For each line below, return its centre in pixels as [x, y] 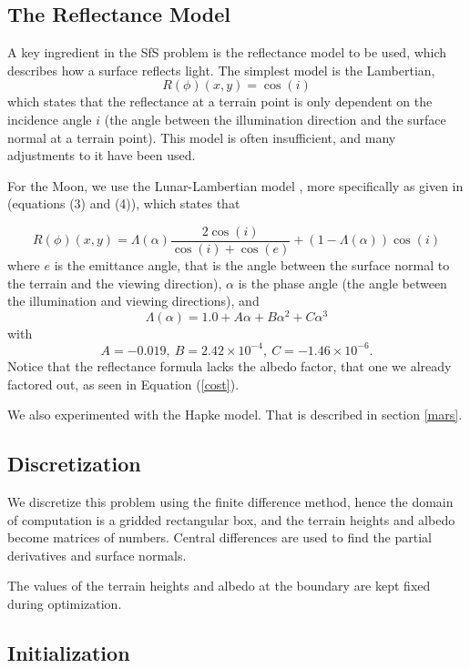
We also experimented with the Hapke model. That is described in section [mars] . [235, 415]
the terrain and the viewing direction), [115, 283]
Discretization [74, 464]
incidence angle [50, 119]
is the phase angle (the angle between [342, 283]
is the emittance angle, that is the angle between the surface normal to [252, 265]
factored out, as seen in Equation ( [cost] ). [123, 384]
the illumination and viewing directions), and [133, 301]
